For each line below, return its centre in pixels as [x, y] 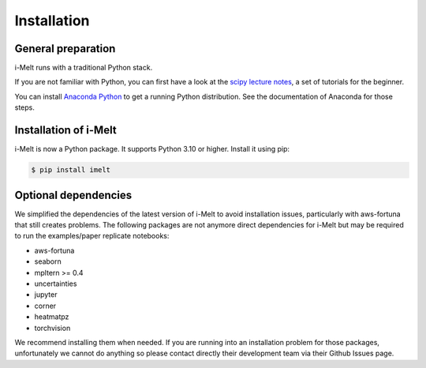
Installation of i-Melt [66, 130]
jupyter [46, 295]
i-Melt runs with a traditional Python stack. [84, 68]
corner [45, 306]
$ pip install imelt [71, 170]
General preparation [65, 49]
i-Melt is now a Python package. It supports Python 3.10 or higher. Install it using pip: [152, 149]
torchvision [52, 328]
